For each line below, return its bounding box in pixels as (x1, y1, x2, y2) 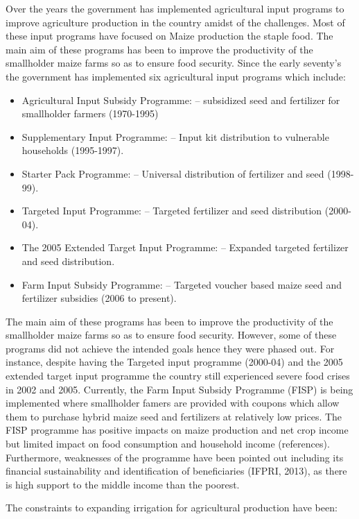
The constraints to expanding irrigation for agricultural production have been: (6, 500, 338, 515)
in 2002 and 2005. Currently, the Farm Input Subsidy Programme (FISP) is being (6, 382, 353, 396)
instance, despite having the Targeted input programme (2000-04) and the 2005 (6, 355, 343, 369)
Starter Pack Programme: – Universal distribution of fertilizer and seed (21, 166, 324, 180)
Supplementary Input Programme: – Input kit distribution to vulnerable (21, 129, 329, 144)
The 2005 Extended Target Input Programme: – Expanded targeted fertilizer (21, 240, 349, 255)
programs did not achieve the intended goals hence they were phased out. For (6, 341, 335, 355)
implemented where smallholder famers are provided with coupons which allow (6, 395, 340, 410)
